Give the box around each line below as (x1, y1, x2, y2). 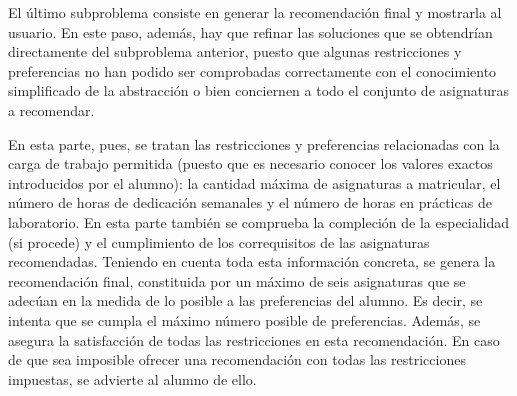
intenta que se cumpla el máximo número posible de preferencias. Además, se (8, 309, 481, 330)
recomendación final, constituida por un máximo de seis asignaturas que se (8, 270, 466, 291)
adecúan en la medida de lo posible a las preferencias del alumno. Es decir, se (8, 290, 483, 311)
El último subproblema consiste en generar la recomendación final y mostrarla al (8, 2, 502, 22)
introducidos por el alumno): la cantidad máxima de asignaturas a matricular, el (8, 172, 501, 193)
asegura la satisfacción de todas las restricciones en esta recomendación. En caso (8, 329, 500, 350)
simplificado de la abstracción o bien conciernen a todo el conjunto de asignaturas (8, 80, 509, 101)
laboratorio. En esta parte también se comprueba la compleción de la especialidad (8, 211, 510, 232)
